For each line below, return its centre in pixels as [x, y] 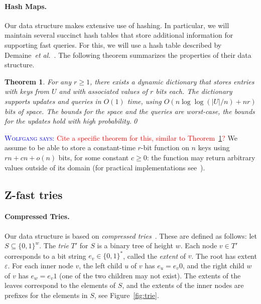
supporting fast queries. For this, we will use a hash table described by [113, 44]
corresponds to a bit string [45, 256]
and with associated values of [103, 91]
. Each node [199, 245]
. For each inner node [40, 265]
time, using [144, 101]
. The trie [54, 245]
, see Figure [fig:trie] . [126, 295]
